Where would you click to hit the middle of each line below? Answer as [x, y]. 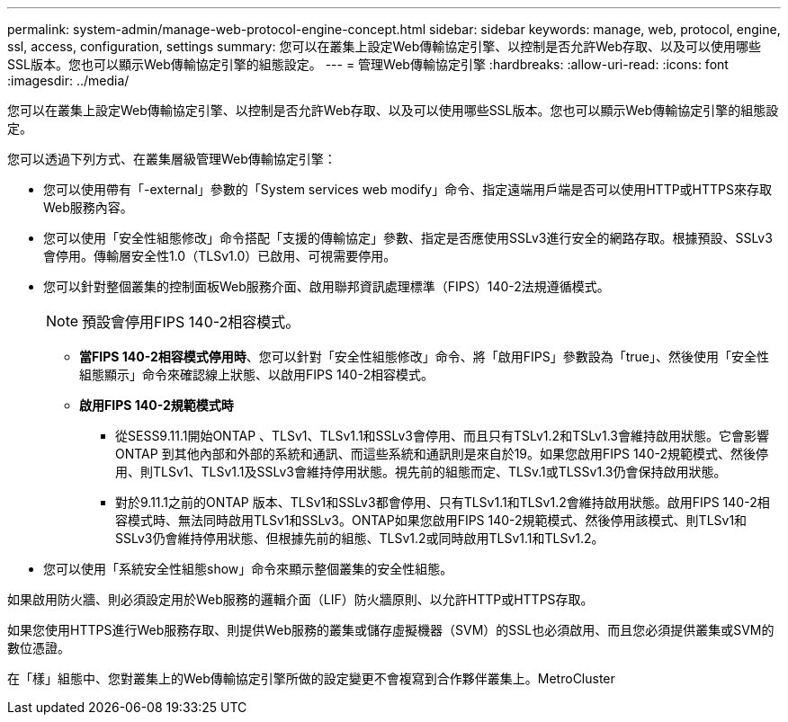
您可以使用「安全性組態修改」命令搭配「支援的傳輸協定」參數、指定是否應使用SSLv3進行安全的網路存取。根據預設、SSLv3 [408, 238]
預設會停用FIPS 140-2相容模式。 [191, 322]
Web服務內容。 [88, 207]
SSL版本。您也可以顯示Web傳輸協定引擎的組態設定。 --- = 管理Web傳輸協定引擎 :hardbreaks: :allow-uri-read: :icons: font [368, 64]
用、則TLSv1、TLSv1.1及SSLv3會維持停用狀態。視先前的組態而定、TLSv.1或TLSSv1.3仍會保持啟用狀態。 [421, 472]
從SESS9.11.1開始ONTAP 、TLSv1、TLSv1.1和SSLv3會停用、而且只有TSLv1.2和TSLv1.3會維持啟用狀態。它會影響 [442, 436]
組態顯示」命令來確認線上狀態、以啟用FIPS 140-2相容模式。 [256, 374]
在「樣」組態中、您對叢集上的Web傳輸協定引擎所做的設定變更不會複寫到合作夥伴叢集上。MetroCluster [311, 678]
